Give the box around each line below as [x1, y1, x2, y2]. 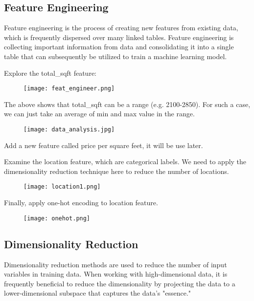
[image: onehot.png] [23, 215, 91, 222]
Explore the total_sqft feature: [4, 67, 96, 78]
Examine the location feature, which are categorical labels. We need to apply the [4, 156, 247, 167]
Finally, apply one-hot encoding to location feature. [4, 197, 158, 208]
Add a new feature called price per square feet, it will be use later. [4, 140, 203, 150]
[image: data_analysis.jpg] [23, 126, 115, 133]
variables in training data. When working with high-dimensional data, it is [4, 269, 228, 279]
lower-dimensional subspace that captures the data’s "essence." [4, 288, 191, 298]
